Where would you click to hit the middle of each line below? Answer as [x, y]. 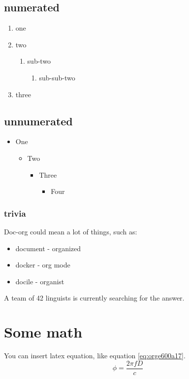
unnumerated [38, 121]
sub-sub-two [57, 77]
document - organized [48, 248]
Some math [43, 332]
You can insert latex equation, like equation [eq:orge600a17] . [95, 356]
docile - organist [40, 281]
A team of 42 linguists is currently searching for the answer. [94, 298]
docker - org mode [43, 265]
